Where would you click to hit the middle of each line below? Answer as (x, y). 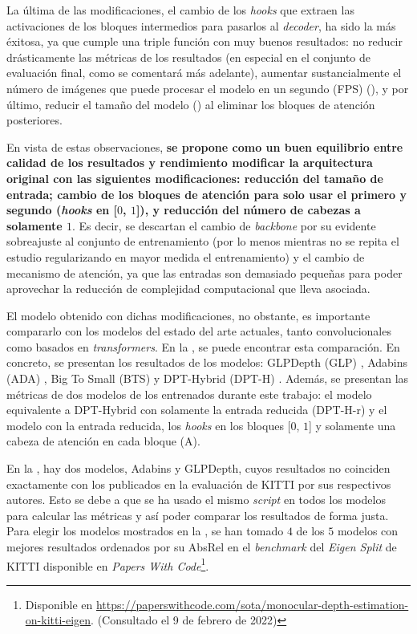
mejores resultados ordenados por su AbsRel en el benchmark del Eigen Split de (202, 547)
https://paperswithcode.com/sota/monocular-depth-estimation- (252, 604)
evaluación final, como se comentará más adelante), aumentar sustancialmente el (204, 73)
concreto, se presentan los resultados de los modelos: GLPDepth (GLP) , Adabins (207, 362)
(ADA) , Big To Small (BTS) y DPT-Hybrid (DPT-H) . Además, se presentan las (208, 378)
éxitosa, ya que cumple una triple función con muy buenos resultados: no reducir (204, 41)
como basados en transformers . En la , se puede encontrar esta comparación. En (203, 346)
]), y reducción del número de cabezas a (248, 210)
